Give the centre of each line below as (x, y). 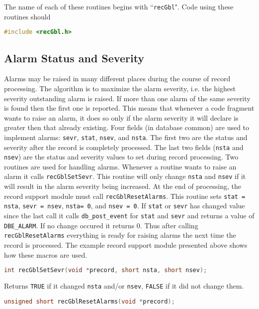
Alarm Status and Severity (74, 58)
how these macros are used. (46, 254)
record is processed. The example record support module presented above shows (126, 244)
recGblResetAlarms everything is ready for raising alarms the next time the (120, 235)
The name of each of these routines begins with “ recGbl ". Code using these (119, 6)
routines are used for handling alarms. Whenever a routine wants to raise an (120, 166)
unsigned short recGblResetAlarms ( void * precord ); (89, 301)
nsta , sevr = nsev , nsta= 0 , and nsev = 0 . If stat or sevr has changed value (125, 206)
